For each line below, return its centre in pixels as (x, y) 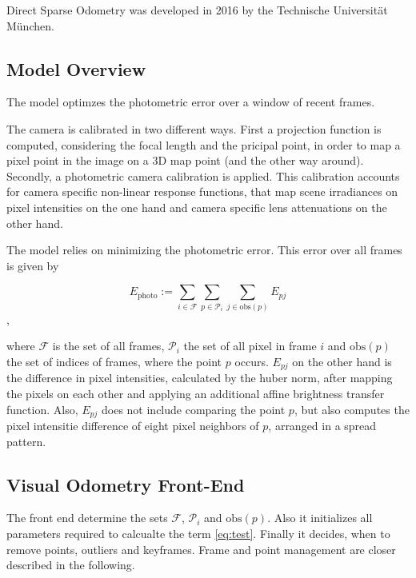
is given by (33, 265)
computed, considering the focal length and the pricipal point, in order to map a (204, 144)
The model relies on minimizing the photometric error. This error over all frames (204, 250)
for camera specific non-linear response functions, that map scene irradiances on (202, 191)
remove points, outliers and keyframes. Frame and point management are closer (201, 549)
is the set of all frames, (108, 346)
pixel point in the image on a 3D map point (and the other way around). (185, 160)
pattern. (26, 441)
